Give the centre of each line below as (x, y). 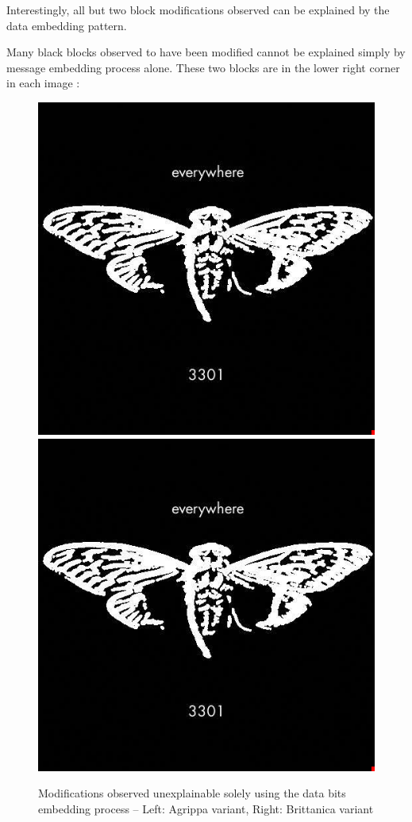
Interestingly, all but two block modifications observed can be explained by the (198, 10)
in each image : (43, 83)
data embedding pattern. (67, 25)
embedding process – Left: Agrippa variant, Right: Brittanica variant (206, 808)
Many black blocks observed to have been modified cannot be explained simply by (206, 52)
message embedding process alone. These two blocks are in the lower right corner (203, 67)
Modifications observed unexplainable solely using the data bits (192, 793)
